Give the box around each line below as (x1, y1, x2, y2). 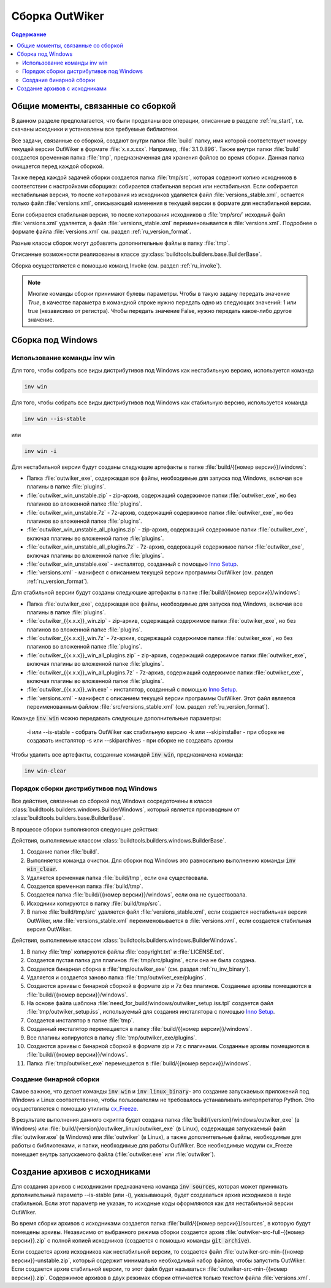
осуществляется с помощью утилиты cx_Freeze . (11, 1105, 139, 1112)
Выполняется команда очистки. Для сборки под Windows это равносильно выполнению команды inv (26, 857, 296, 864)
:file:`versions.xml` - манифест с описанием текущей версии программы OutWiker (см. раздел (26, 569, 273, 576)
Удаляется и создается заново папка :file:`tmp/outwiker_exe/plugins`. (26, 973, 207, 981)
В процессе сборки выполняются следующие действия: (11, 825, 159, 833)
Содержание (11, 31, 47, 38)
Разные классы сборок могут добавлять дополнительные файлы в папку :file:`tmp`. (11, 239, 230, 247)
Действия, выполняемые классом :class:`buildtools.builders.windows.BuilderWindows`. (11, 936, 237, 944)
